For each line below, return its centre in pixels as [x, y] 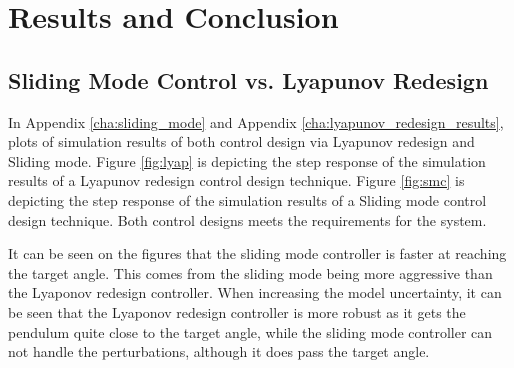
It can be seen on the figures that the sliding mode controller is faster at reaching [257, 253]
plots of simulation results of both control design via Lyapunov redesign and [241, 141]
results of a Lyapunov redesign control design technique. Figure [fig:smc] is [236, 180]
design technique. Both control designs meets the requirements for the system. [247, 219]
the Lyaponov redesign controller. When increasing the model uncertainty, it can [255, 292]
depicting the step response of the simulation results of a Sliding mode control [247, 199]
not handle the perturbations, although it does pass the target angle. [219, 351]
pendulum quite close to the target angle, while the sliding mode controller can [250, 331]
